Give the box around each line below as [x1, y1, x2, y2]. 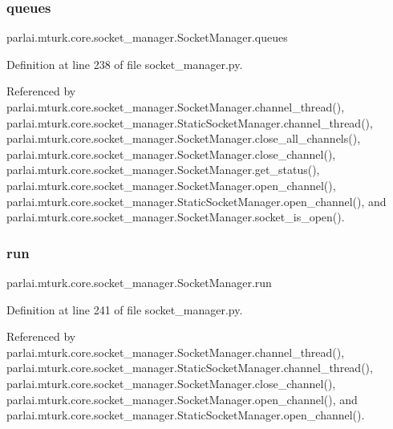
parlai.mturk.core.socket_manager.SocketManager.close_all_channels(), [6, 130, 361, 147]
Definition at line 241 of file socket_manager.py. [6, 301, 243, 318]
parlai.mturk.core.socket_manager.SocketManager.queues [6, 29, 288, 46]
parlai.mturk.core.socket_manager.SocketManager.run [6, 273, 272, 290]
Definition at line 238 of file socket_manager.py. [6, 55, 243, 72]
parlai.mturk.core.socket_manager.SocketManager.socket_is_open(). [6, 208, 345, 225]
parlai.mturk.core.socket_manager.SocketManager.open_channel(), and [6, 391, 358, 407]
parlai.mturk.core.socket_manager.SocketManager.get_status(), [6, 161, 320, 178]
